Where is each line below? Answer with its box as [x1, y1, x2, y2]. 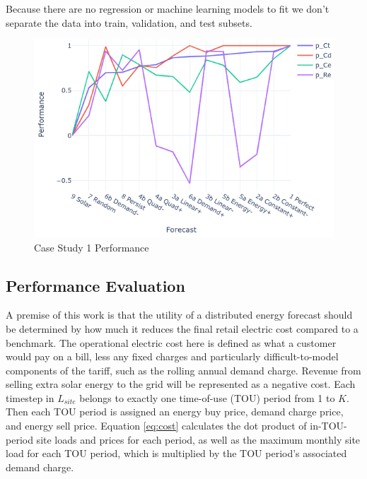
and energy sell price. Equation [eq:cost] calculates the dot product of [6, 418, 307, 433]
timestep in [6, 390, 54, 405]
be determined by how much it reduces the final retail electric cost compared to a [6, 321, 359, 336]
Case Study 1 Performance [34, 239, 149, 254]
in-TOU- [310, 418, 347, 433]
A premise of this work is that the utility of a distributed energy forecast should [6, 307, 353, 322]
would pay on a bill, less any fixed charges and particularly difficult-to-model [6, 349, 339, 364]
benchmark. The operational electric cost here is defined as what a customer [6, 335, 337, 350]
